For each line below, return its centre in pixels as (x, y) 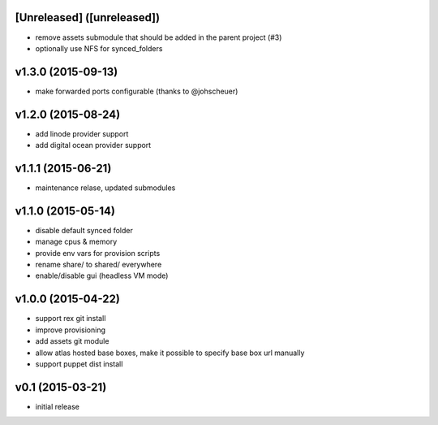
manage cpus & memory (76, 242)
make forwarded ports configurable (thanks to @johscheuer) (137, 91)
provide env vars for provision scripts (98, 253)
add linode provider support (82, 133)
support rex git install (71, 319)
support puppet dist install (79, 364)
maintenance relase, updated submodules (105, 188)
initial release (58, 406)
